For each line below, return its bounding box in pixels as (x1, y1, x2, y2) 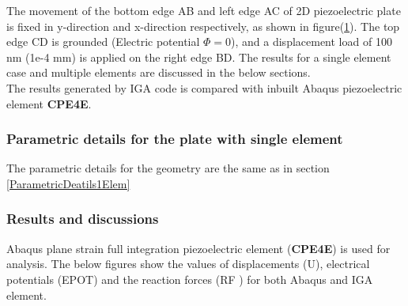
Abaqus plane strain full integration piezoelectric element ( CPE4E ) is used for (6, 240, 391, 256)
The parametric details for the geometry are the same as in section (6, 160, 330, 176)
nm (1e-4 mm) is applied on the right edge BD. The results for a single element (6, 48, 391, 65)
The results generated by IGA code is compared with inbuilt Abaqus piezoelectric (6, 79, 402, 96)
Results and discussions (6, 209, 159, 229)
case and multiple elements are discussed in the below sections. (6, 64, 311, 81)
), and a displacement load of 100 (231, 33, 392, 50)
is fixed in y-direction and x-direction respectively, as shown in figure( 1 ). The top (6, 17, 400, 34)
